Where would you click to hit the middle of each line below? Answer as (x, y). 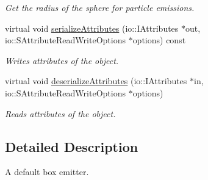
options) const (159, 40)
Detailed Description (72, 146)
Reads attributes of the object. (60, 113)
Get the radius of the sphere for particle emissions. (100, 7)
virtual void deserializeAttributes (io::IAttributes (96, 81)
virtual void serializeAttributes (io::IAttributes (92, 28)
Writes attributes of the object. (62, 60)
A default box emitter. (47, 172)
